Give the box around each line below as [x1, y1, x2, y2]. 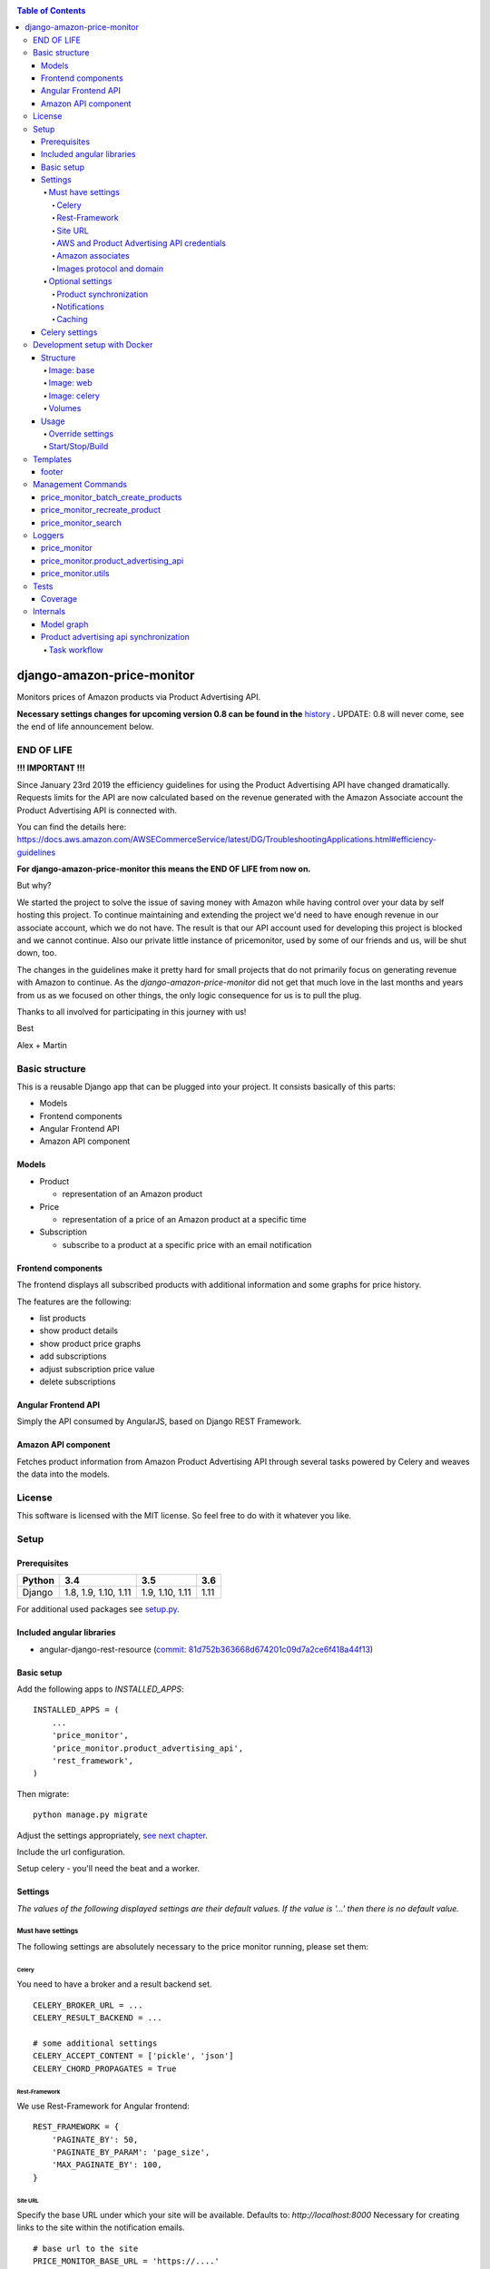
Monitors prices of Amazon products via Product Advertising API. [16, 692, 261, 702]
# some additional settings [33, 2038, 158, 2048]
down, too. [16, 948, 57, 958]
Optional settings [48, 276, 113, 287]
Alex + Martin [16, 1039, 67, 1050]
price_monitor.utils [41, 568, 111, 579]
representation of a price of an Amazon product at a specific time [62, 1214, 308, 1225]
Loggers [33, 530, 64, 541]
